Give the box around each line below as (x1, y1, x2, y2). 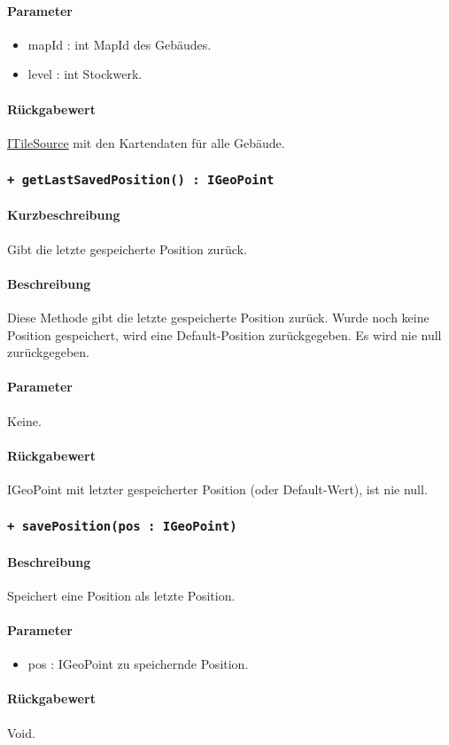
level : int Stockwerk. (27, 65, 143, 83)
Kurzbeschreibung (7, 206, 120, 224)
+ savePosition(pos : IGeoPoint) (7, 519, 237, 534)
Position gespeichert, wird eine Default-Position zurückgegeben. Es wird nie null (7, 325, 442, 344)
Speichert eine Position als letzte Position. (7, 586, 236, 604)
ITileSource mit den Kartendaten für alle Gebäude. (7, 133, 285, 151)
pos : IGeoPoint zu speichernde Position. (27, 655, 249, 673)
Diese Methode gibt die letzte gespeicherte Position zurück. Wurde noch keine (7, 307, 430, 326)
